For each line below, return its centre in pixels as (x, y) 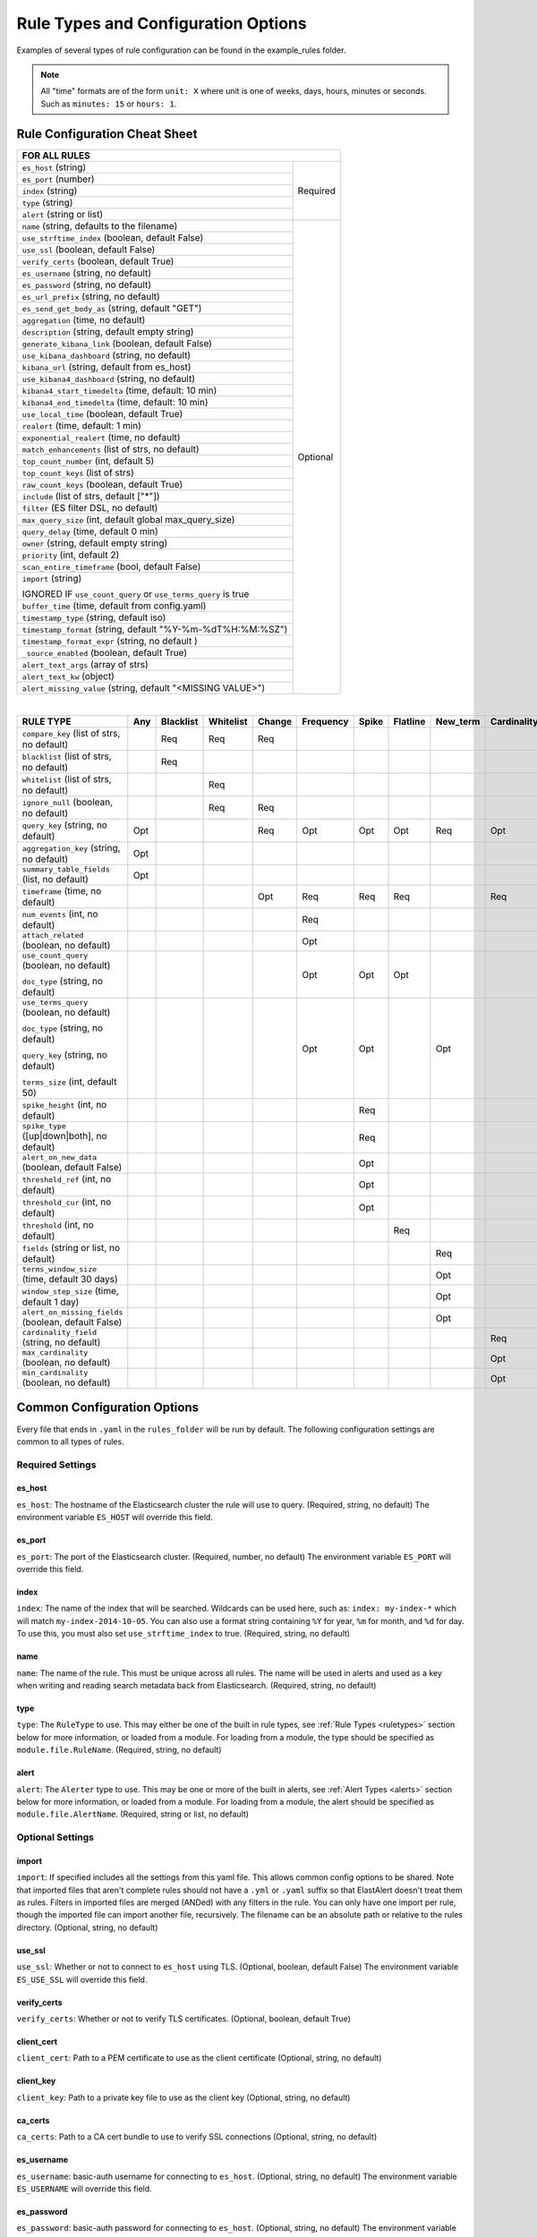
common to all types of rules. (70, 1442)
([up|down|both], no (64, 1136)
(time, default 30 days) (70, 1280)
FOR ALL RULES (56, 155)
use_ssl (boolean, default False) (89, 249)
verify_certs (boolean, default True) (98, 261)
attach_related (53, 936)
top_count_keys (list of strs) (78, 472)
